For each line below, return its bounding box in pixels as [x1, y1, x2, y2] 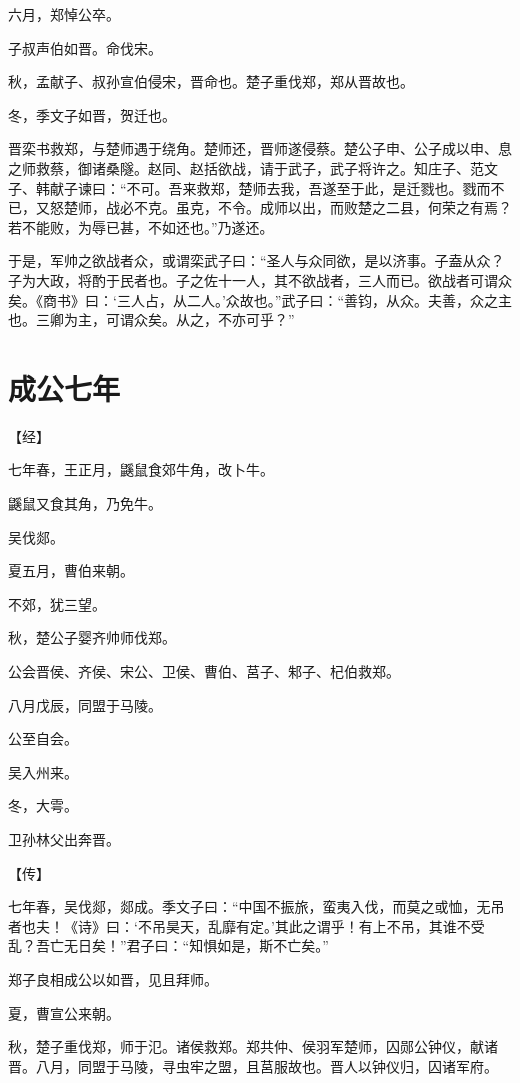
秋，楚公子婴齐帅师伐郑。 [8, 627, 176, 648]
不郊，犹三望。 [8, 593, 106, 614]
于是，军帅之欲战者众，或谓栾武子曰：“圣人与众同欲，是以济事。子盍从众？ [8, 250, 505, 271]
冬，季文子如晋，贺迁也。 [8, 104, 176, 125]
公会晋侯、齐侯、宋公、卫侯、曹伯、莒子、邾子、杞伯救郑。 [8, 661, 400, 681]
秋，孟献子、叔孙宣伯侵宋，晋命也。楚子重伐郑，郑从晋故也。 [8, 71, 414, 92]
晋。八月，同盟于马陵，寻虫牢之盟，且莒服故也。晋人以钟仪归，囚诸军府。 [8, 1055, 498, 1076]
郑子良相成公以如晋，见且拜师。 [8, 968, 218, 989]
